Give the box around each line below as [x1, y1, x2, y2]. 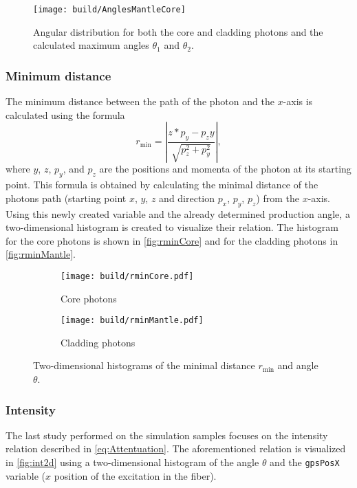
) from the [256, 190, 299, 205]
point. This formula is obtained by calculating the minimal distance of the [6, 177, 318, 192]
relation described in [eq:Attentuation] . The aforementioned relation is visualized [6, 441, 346, 456]
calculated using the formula [6, 107, 125, 122]
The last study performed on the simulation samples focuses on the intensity [6, 428, 328, 442]
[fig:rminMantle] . [6, 247, 76, 261]
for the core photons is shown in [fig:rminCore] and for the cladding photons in [6, 233, 338, 247]
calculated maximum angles [33, 38, 149, 52]
